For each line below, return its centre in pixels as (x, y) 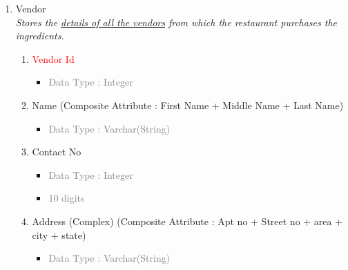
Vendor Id (53, 58)
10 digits (67, 198)
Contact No (57, 152)
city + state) (59, 234)
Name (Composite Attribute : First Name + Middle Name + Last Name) (188, 105)
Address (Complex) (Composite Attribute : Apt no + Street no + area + (187, 221)
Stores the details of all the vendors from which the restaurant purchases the (176, 22)
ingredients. (40, 36)
